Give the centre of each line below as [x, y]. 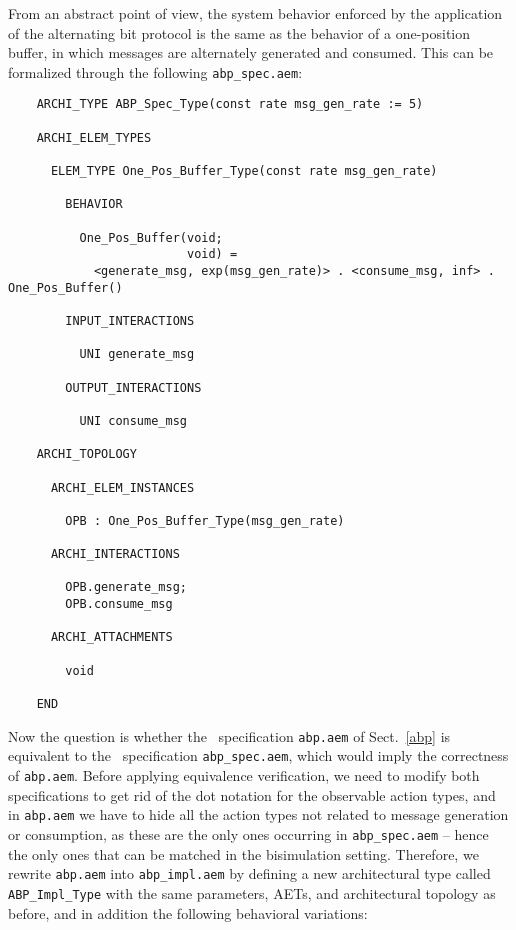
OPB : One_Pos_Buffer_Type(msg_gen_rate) [205, 520]
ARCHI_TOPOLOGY [86, 454]
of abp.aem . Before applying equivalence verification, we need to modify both [244, 775]
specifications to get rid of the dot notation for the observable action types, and [252, 794]
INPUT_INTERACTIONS [130, 320]
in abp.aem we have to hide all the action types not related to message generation [258, 814]
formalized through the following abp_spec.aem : [155, 71]
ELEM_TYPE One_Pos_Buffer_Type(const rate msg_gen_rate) [244, 171]
